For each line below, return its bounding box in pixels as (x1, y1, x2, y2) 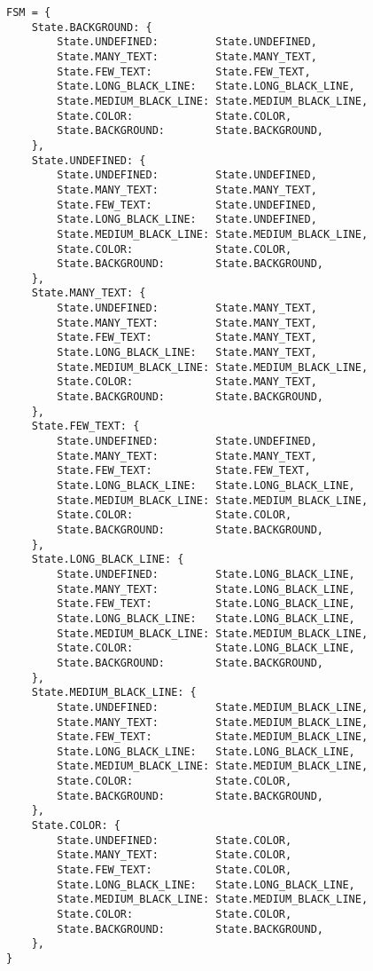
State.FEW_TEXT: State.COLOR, (57, 864, 292, 877)
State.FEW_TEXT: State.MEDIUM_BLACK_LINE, (57, 730, 369, 744)
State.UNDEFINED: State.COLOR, (57, 833, 292, 847)
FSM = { (6, 6, 51, 19)
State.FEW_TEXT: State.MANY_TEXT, (57, 331, 317, 344)
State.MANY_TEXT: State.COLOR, (57, 849, 292, 862)
